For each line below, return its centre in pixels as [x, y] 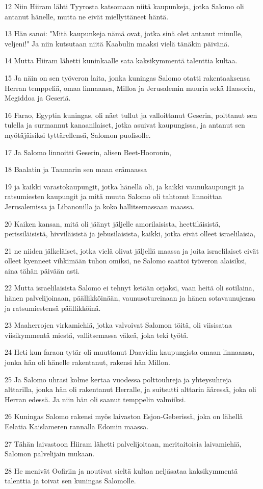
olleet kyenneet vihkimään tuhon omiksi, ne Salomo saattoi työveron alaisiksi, [126, 261]
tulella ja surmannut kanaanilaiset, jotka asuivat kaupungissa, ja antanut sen [125, 125]
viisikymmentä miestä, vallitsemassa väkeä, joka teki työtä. [97, 335]
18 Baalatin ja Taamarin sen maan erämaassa [76, 169]
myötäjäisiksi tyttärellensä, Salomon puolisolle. [78, 135]
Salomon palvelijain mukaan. [50, 454]
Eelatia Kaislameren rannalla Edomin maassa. [77, 426]
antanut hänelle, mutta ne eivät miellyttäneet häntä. [87, 16]
